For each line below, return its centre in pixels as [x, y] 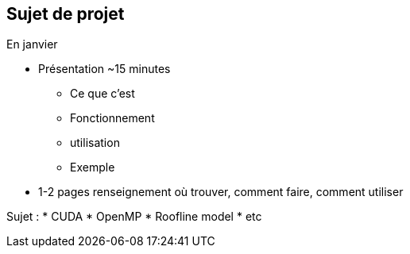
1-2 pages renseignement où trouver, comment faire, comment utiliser [221, 192]
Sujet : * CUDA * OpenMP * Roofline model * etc [134, 217]
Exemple [93, 167]
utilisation [95, 143]
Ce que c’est [102, 94]
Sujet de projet [66, 14]
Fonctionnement [112, 118]
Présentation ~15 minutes [104, 69]
